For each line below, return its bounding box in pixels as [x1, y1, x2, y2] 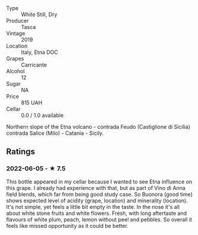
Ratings [6, 147, 36, 157]
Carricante [21, 61, 48, 68]
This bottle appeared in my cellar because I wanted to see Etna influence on [6, 178, 193, 185]
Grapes [6, 55, 24, 62]
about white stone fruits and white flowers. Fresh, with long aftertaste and [6, 209, 187, 217]
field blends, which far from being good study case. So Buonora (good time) [6, 190, 193, 198]
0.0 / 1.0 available [21, 112, 64, 119]
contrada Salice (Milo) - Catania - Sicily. [6, 129, 104, 136]
